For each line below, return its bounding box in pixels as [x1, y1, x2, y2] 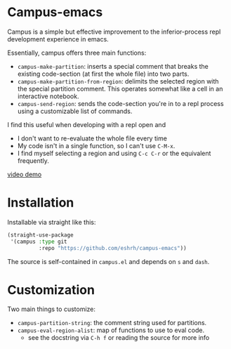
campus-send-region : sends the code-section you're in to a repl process [17, 99, 224, 107]
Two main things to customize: [7, 305, 96, 313]
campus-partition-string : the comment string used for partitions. [17, 319, 207, 327]
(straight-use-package [7, 231, 74, 239]
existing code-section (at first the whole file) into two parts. [17, 70, 190, 78]
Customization [7, 282, 95, 298]
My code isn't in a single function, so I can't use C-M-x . [17, 141, 176, 150]
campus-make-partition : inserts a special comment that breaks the [17, 62, 209, 70]
